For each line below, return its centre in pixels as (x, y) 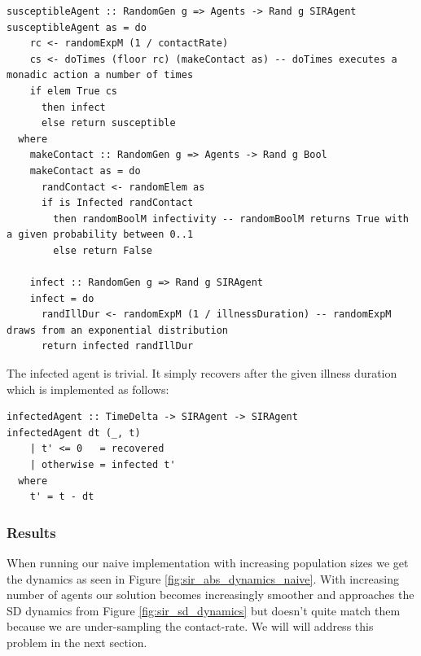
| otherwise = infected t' (103, 465)
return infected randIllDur (117, 346)
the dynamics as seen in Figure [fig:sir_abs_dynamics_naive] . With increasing (203, 578)
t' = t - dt (62, 497)
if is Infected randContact (117, 203)
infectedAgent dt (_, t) (74, 433)
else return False (103, 250)
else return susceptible (108, 123)
